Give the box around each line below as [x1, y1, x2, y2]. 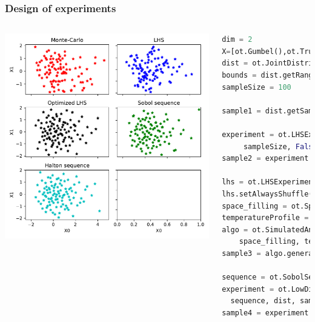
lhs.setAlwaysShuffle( [222, 189, 313, 198]
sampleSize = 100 [222, 82, 291, 92]
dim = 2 [222, 35, 253, 44]
